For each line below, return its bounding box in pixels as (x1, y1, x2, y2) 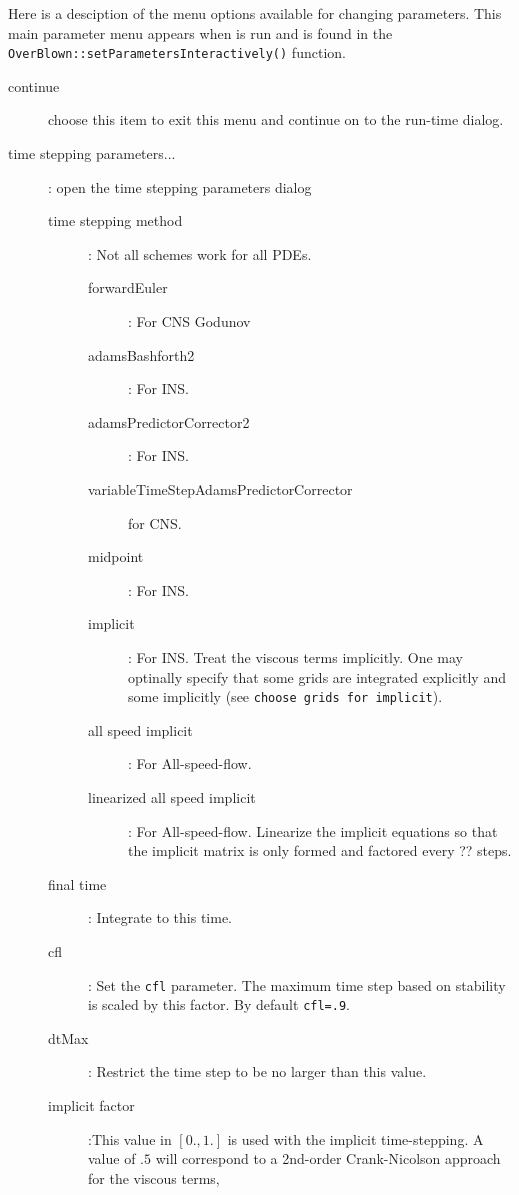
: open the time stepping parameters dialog (48, 176, 312, 197)
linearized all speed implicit (88, 786, 256, 807)
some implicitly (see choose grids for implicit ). (128, 686, 443, 707)
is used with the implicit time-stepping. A (227, 1128, 484, 1149)
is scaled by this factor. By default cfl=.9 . (88, 994, 350, 1015)
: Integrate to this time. (88, 907, 232, 928)
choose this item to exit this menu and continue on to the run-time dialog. (48, 109, 504, 130)
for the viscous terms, (88, 1167, 220, 1188)
